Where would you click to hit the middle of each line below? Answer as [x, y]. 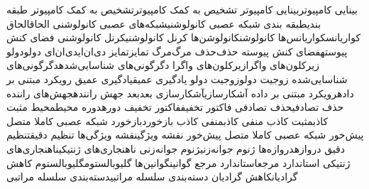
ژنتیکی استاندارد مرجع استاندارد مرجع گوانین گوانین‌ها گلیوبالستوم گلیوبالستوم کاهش [178, 162]
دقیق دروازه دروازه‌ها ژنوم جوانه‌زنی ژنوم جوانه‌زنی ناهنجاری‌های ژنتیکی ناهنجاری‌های [176, 148]
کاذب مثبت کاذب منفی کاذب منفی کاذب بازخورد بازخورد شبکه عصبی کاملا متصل [167, 120]
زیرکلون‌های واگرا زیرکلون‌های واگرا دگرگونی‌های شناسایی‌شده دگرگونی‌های [163, 65]
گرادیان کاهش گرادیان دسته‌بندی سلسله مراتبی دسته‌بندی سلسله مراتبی [152, 177]
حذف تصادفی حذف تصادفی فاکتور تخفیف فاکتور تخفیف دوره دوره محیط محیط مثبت [175, 107]
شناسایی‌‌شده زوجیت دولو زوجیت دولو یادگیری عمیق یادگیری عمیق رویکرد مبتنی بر [177, 79]
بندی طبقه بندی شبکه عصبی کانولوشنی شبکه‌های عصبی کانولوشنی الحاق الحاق [164, 23]
